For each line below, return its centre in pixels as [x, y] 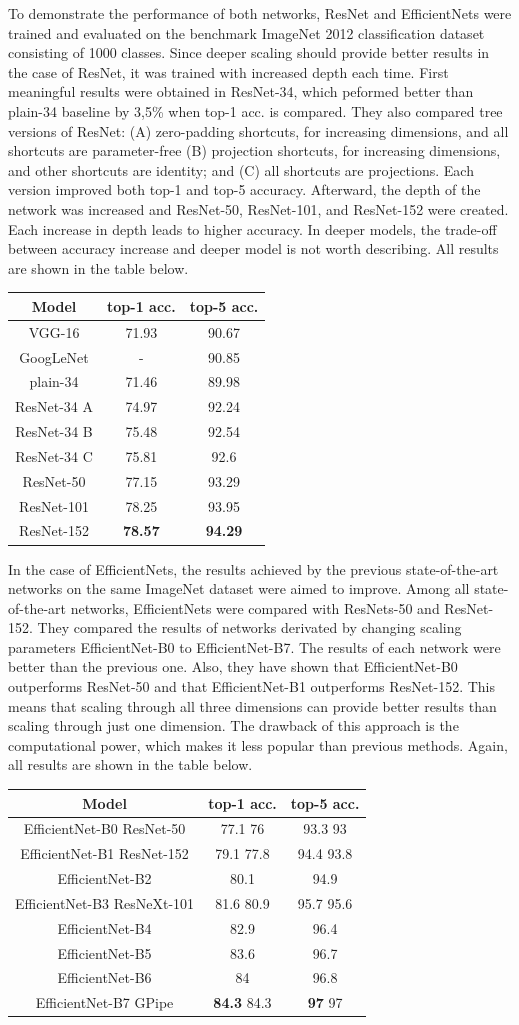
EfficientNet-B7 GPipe [104, 1002]
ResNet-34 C [54, 455]
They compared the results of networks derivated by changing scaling [249, 627]
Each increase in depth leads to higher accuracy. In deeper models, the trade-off [252, 228]
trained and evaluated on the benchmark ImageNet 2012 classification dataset [246, 32]
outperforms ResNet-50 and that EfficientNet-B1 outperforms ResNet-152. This [252, 686]
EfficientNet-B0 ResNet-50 [104, 828]
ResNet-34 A [54, 406]
